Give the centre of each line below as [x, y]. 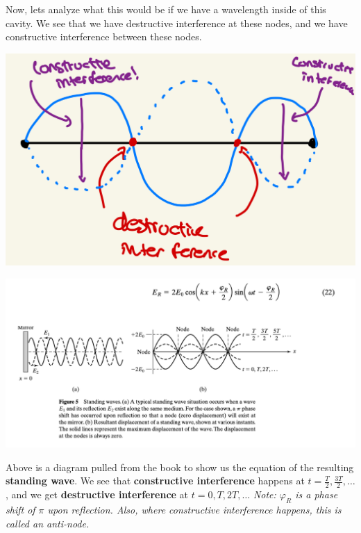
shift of [20, 509]
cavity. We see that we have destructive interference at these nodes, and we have [177, 23]
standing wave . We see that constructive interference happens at [155, 481]
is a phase [317, 494]
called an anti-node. [48, 523]
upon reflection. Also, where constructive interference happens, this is [194, 509]
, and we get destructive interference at [97, 494]
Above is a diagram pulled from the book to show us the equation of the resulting [180, 467]
